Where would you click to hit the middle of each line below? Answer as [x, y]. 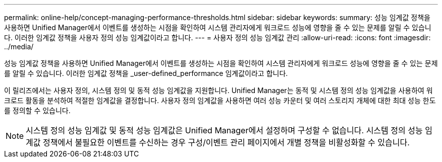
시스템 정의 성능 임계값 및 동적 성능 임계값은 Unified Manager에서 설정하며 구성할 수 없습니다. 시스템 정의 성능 [224, 130]
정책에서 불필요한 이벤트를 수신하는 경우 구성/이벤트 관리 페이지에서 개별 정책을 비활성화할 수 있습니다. [226, 142]
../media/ [19, 47]
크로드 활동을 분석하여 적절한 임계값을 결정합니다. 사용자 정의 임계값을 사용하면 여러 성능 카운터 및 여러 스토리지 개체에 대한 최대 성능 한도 [220, 100]
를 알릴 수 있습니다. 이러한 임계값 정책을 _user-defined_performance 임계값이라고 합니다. [146, 73]
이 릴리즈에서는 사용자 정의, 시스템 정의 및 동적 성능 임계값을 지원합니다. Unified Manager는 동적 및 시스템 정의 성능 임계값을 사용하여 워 [218, 90]
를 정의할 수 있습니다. [37, 110]
